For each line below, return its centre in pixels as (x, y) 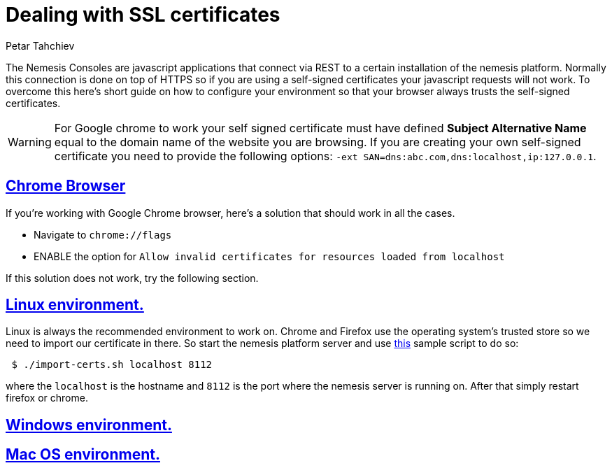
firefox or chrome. (47, 398)
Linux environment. (75, 305)
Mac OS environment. (83, 455)
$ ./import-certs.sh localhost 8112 (112, 365)
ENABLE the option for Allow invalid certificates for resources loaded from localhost (269, 256)
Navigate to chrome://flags (103, 234)
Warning (30, 142)
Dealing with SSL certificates (143, 15)
